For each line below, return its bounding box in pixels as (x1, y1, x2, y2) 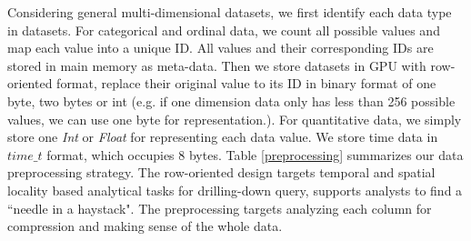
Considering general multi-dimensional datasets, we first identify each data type (7, 3, 452, 21)
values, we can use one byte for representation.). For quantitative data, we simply (7, 109, 462, 128)
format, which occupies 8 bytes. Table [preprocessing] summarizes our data (46, 145, 464, 164)
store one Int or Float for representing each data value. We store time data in (7, 127, 438, 146)
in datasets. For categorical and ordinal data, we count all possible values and (7, 20, 440, 39)
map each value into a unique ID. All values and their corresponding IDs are (7, 38, 434, 57)
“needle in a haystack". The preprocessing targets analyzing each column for (7, 198, 432, 217)
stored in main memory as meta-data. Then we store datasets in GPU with (7, 55, 426, 75)
